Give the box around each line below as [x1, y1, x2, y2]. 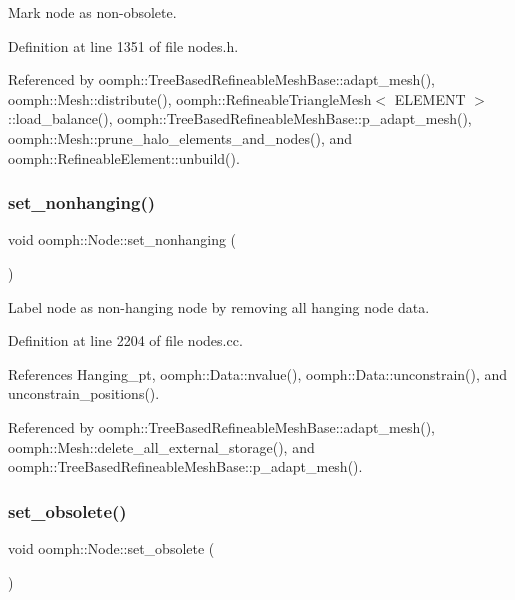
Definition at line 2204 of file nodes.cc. [8, 330, 243, 351]
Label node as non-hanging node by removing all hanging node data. [8, 296, 430, 317]
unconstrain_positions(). [8, 383, 160, 404]
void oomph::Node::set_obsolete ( [8, 537, 215, 558]
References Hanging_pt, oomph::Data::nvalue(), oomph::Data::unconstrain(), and [8, 363, 508, 384]
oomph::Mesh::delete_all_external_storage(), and [8, 436, 315, 457]
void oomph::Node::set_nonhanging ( [8, 229, 237, 250]
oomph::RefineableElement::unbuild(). [8, 147, 240, 168]
